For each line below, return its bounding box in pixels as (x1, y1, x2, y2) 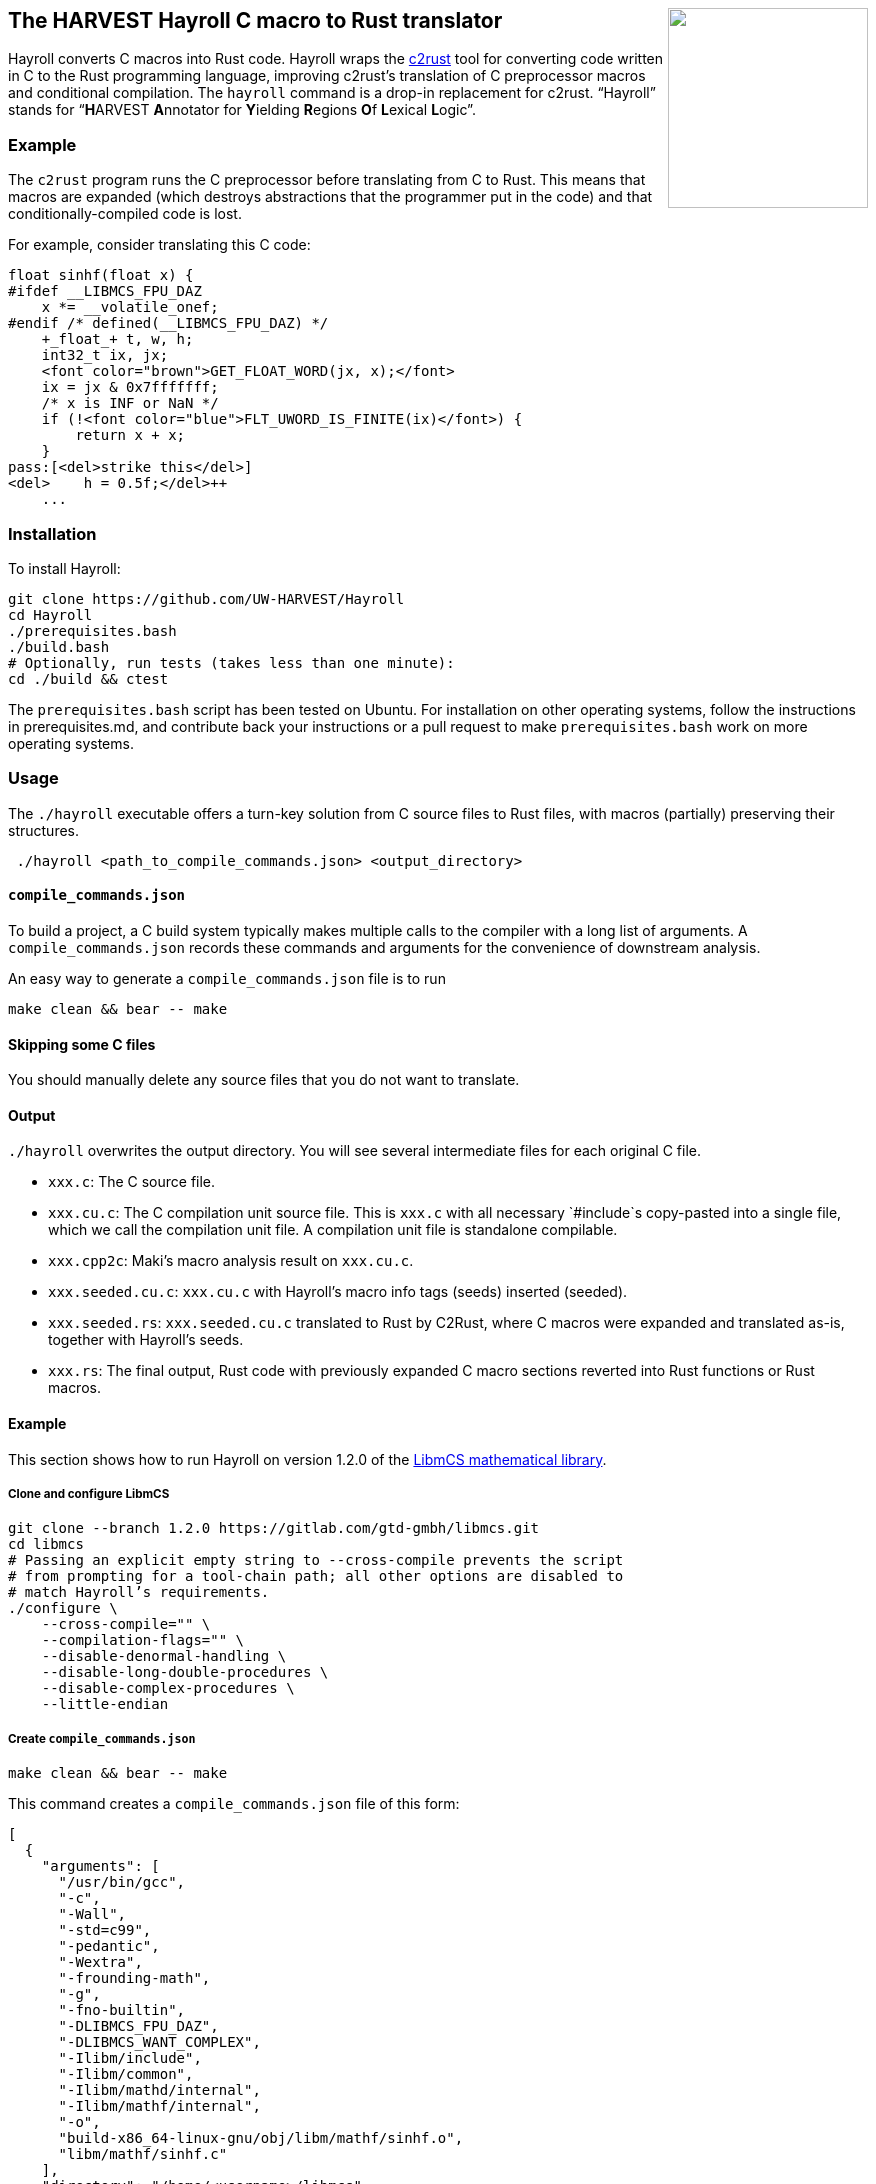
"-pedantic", (58, 1938, 160, 1955)
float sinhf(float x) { (8, 267, 194, 284)
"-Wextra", (58, 1954, 143, 1971)
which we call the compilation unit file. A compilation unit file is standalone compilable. (48, 1221, 618, 1239)
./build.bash (8, 638, 110, 655)
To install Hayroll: (8, 559, 121, 577)
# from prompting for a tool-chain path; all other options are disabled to (8, 1568, 624, 1585)
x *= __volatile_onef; (41, 299, 219, 316)
